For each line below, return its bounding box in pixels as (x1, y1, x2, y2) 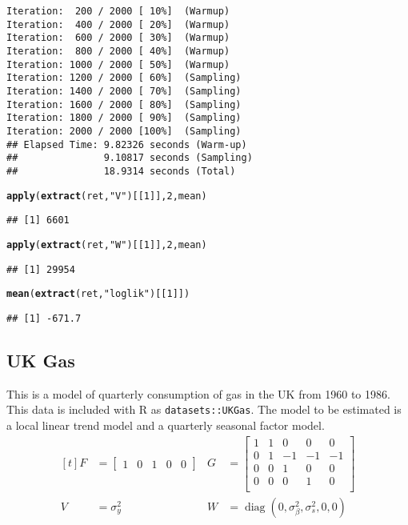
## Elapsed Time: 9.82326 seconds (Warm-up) (6, 138, 247, 150)
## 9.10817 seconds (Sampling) (6, 152, 253, 164)
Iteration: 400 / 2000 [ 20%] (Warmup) (6, 18, 230, 30)
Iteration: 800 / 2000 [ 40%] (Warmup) (6, 45, 230, 57)
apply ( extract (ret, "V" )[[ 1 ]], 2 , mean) (6, 190, 207, 202)
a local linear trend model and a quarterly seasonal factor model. (6, 416, 325, 433)
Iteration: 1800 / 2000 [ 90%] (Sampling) (6, 112, 242, 124)
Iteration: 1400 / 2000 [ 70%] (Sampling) (6, 85, 242, 97)
